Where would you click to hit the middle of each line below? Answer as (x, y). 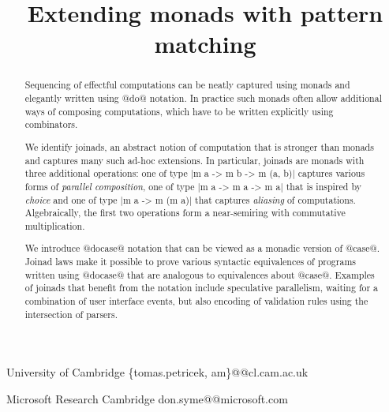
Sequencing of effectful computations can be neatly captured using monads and (187, 85)
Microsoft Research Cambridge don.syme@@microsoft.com (147, 398)
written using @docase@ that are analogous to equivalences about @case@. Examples (200, 274)
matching (205, 44)
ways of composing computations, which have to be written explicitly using (179, 111)
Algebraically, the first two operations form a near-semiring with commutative (185, 213)
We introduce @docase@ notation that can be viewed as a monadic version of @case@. (202, 248)
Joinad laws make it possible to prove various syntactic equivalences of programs (190, 262)
